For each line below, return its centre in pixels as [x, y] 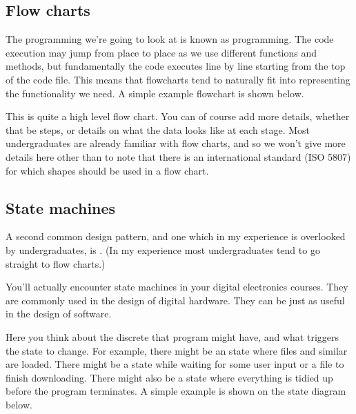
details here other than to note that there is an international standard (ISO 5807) [178, 156]
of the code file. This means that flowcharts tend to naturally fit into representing [178, 79]
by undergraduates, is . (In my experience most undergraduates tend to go [163, 249]
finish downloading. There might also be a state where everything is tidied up [169, 377]
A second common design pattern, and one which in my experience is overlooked [176, 236]
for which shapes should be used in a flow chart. [107, 170]
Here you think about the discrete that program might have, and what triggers [172, 336]
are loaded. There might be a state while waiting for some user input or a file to [175, 364]
